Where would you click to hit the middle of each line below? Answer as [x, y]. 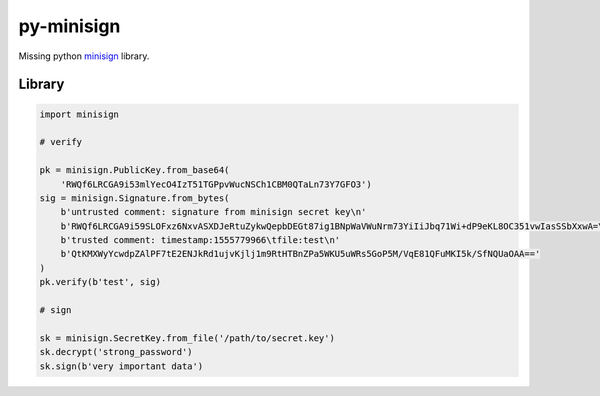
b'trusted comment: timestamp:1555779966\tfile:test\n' [200, 240]
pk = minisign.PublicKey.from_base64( [134, 170]
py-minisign [69, 26]
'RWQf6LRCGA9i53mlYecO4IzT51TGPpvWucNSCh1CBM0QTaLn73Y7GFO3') [216, 184]
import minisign [79, 114]
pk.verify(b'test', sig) [100, 282]
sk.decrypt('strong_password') [116, 352]
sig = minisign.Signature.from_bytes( [134, 198]
